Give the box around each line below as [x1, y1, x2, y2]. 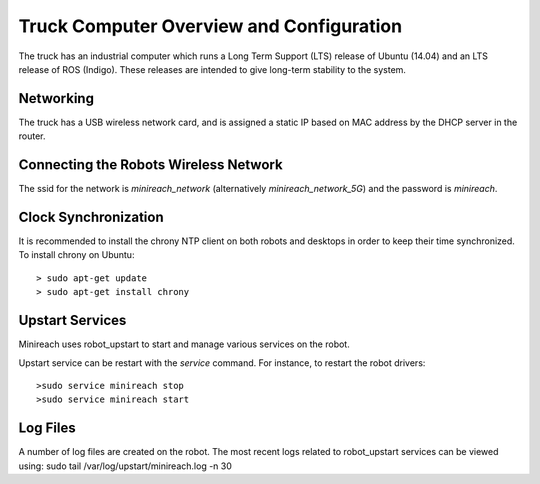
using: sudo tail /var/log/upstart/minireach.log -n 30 [18, 460, 232, 472]
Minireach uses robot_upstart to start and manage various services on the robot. [18, 338, 350, 350]
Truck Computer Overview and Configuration [18, 15, 403, 37]
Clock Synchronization [18, 208, 164, 225]
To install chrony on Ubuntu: [18, 249, 135, 261]
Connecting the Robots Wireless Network [18, 156, 284, 174]
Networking [18, 90, 95, 107]
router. [18, 130, 46, 142]
